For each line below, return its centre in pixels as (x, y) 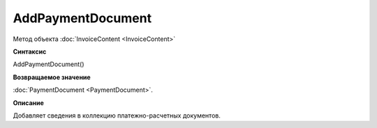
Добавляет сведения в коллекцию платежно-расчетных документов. (117, 115)
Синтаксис (30, 51)
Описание (29, 103)
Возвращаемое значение (52, 77)
